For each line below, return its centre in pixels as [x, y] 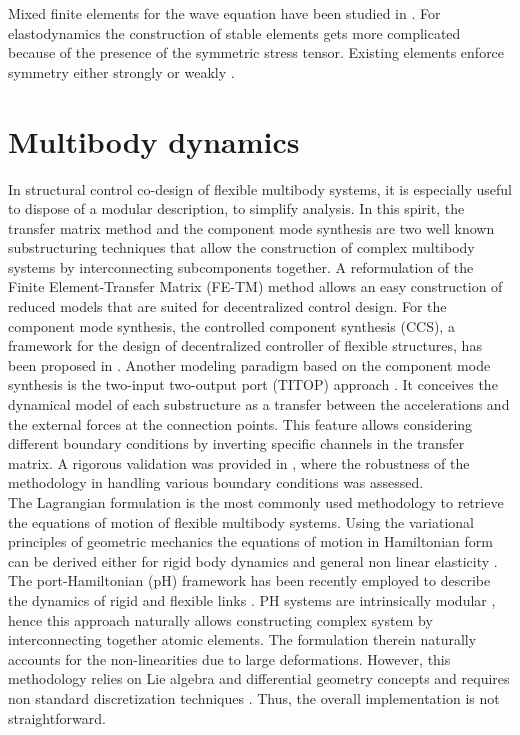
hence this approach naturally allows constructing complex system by [220, 619]
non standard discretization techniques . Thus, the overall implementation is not [254, 697]
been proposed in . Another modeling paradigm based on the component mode [249, 364]
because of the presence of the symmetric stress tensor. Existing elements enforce [256, 52]
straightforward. [57, 717]
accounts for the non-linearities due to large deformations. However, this [229, 658]
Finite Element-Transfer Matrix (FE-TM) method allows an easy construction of [255, 286]
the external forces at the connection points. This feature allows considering [240, 423]
